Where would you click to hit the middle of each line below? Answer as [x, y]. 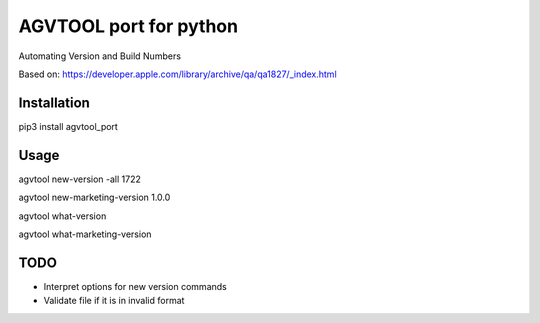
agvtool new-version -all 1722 [80, 179]
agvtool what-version [62, 216]
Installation [54, 102]
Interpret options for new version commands [135, 286]
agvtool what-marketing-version [85, 234]
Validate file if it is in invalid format [114, 301]
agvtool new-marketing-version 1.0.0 [94, 197]
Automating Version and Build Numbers [100, 56]
